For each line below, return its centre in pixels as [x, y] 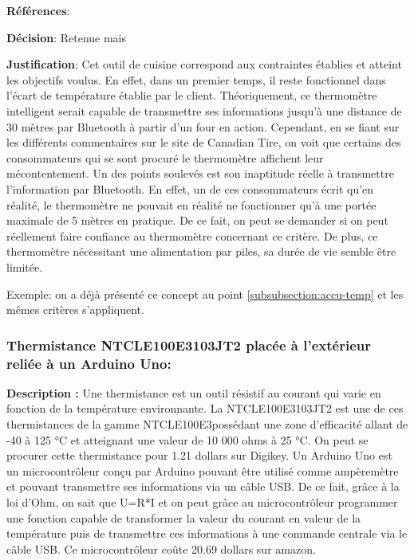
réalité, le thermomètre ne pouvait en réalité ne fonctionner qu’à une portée [191, 204]
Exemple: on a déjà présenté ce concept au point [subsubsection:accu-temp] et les [205, 294]
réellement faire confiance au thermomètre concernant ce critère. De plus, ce [192, 235]
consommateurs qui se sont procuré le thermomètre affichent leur [165, 157]
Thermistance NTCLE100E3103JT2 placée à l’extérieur [189, 345]
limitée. [25, 266]
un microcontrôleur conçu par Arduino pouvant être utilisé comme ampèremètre [203, 470]
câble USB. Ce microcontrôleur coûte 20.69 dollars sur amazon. [161, 548]
